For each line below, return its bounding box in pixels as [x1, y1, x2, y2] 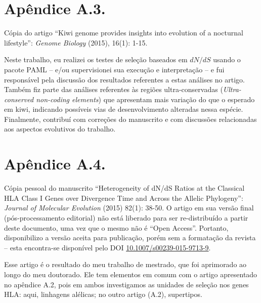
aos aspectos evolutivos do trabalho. [4, 123, 116, 134]
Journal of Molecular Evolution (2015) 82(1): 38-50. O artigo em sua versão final [4, 202, 254, 213]
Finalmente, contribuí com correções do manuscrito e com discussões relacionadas [4, 113, 257, 124]
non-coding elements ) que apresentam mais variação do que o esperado [36, 94, 255, 104]
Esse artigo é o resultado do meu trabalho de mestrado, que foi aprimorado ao [4, 259, 247, 270]
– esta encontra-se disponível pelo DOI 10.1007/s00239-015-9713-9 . [4, 242, 211, 252]
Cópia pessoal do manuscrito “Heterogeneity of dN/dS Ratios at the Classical [4, 183, 245, 193]
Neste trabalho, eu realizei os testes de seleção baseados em [4, 54, 188, 65]
